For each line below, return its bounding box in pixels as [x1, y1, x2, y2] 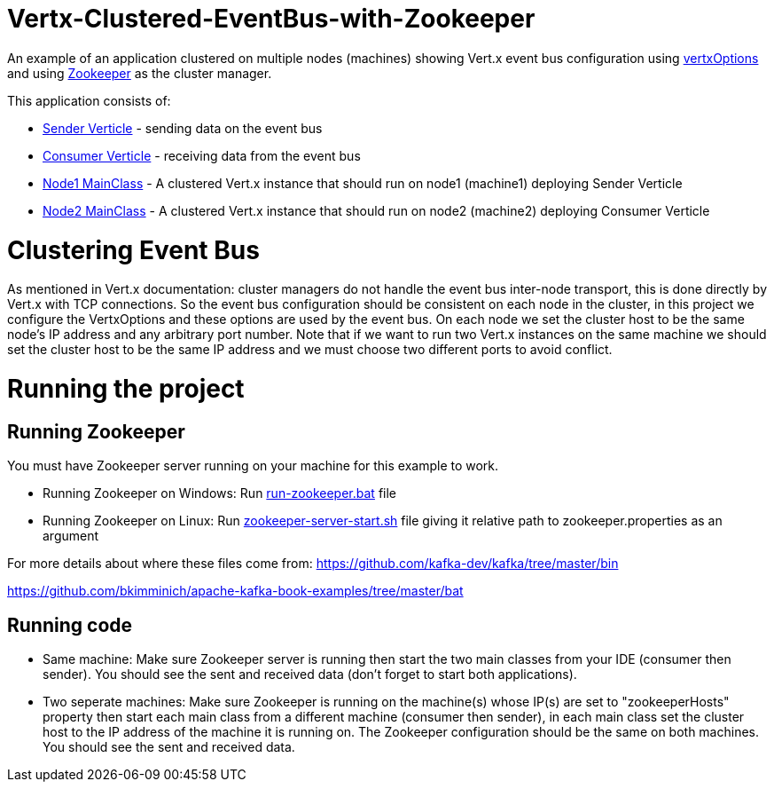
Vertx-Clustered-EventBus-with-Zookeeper [7, 4, 536, 34]
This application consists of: [7, 92, 171, 108]
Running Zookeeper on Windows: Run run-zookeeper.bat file [43, 485, 396, 501]
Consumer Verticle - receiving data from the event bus [43, 147, 361, 163]
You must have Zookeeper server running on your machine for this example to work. [7, 458, 499, 474]
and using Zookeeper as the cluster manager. [7, 65, 272, 81]
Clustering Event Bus [7, 234, 260, 265]
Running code [7, 613, 133, 636]
